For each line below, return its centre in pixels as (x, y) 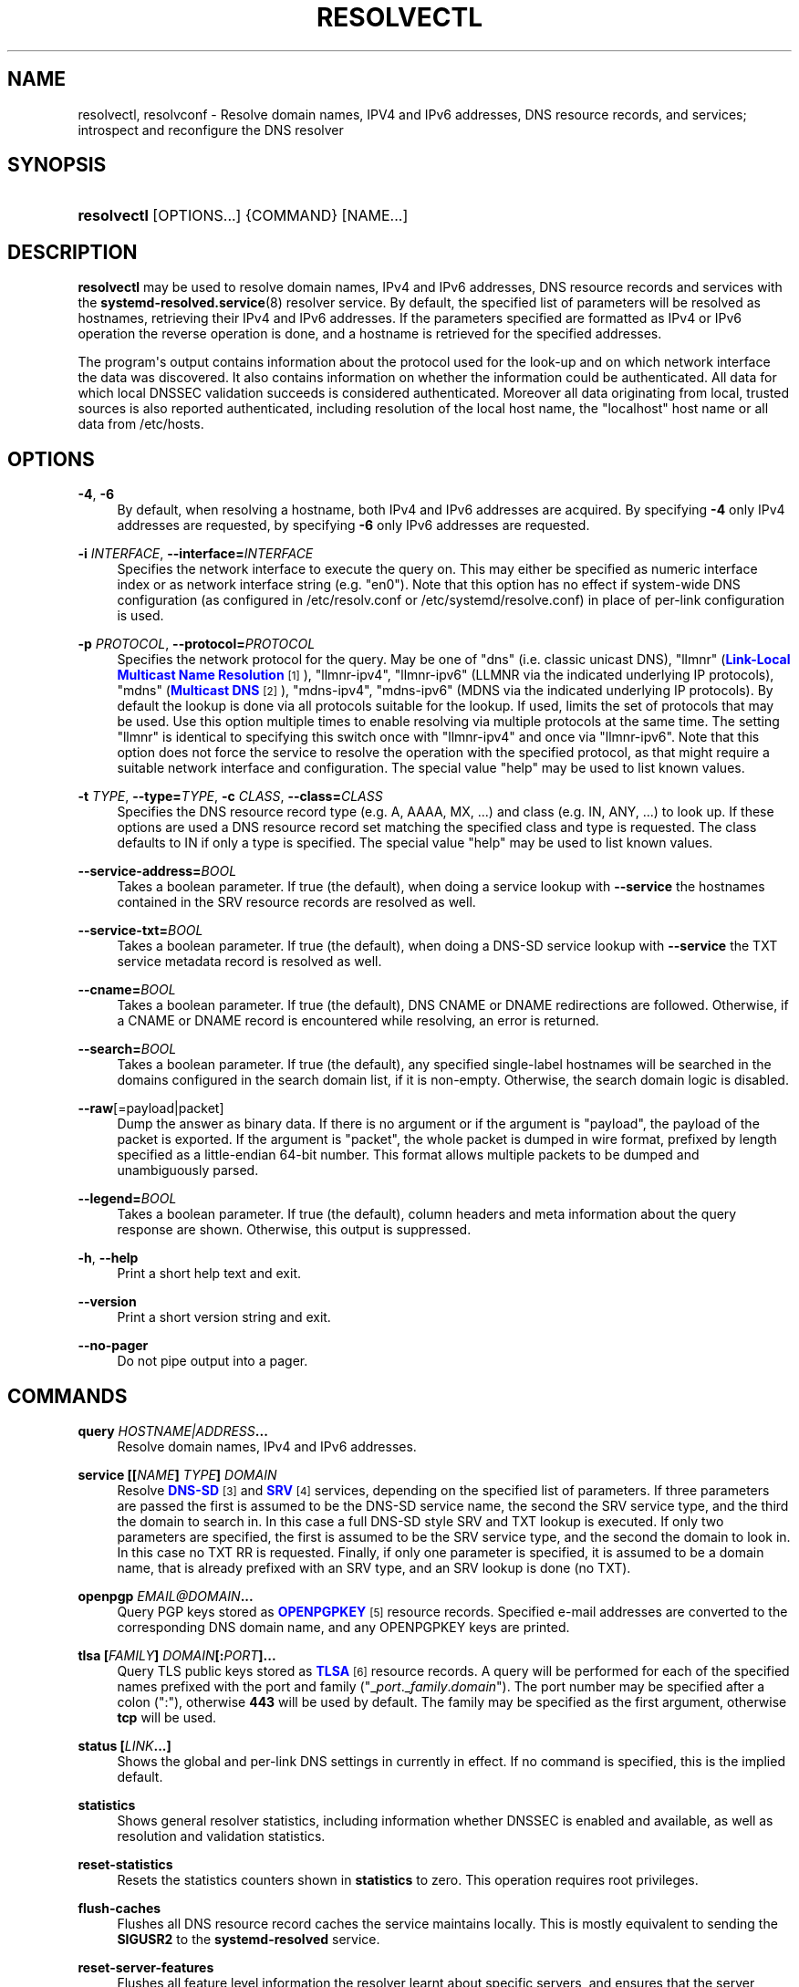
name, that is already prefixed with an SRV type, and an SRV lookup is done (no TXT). (374, 1567)
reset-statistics (125, 1864)
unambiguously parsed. (188, 1170)
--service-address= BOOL (157, 871)
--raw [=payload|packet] (151, 1108)
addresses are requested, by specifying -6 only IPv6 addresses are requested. (353, 525)
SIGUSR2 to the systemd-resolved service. (249, 1939)
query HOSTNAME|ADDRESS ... (173, 1430)
